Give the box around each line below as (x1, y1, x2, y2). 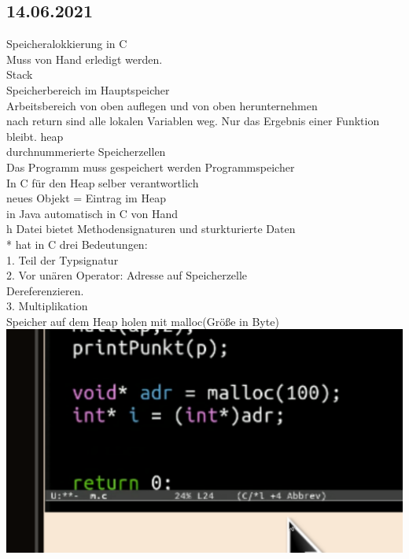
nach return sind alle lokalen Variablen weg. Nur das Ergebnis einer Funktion (6, 113, 380, 129)
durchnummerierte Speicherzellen (6, 143, 166, 160)
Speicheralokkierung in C (6, 35, 127, 52)
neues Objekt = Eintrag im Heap (6, 190, 166, 206)
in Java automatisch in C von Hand (6, 205, 179, 221)
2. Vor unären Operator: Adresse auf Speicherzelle (6, 267, 248, 283)
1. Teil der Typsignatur (6, 251, 119, 268)
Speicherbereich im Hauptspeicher (6, 81, 170, 98)
